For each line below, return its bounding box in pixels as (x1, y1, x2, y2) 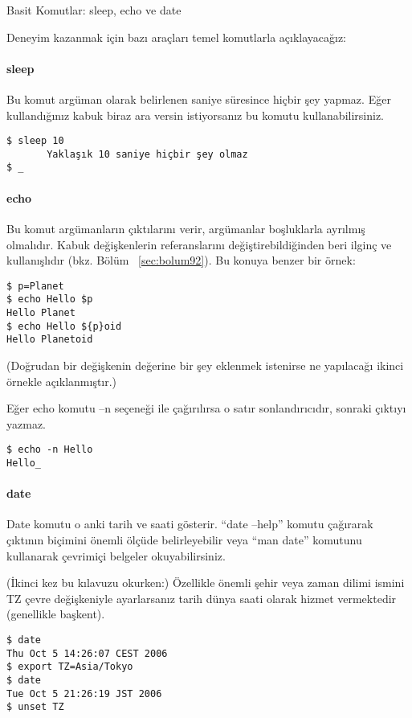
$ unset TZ (6, 701, 64, 713)
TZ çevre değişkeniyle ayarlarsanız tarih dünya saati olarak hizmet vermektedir (6, 589, 397, 606)
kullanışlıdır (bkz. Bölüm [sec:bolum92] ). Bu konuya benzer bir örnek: (6, 252, 356, 269)
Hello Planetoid (6, 334, 93, 346)
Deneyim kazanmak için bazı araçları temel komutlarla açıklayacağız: (6, 28, 347, 45)
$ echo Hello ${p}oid (6, 320, 122, 332)
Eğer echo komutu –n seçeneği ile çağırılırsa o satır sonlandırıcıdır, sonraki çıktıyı (6, 400, 406, 416)
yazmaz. (6, 415, 46, 432)
